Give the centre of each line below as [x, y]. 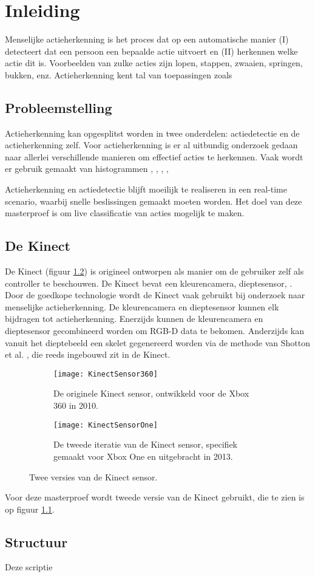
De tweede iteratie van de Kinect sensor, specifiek [146, 444]
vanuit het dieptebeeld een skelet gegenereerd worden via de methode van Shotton [158, 342]
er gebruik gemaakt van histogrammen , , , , [87, 169]
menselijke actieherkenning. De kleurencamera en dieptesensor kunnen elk [142, 306]
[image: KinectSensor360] [106, 374]
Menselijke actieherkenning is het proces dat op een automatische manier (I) [147, 39]
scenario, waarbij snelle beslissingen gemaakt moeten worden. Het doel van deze [154, 201]
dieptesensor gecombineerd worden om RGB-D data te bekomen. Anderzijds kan [154, 331]
